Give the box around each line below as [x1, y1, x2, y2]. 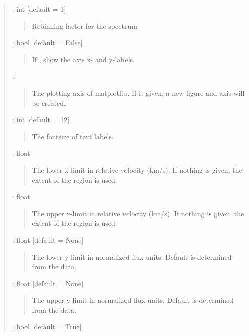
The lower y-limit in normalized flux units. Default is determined [32, 251, 232, 262]
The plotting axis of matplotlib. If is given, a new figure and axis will [32, 87, 245, 98]
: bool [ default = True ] [12, 321, 82, 332]
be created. [32, 97, 66, 108]
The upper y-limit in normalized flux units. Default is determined [32, 295, 234, 305]
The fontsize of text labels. [32, 131, 114, 141]
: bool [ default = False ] [12, 37, 83, 48]
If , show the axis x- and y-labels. [32, 54, 135, 64]
